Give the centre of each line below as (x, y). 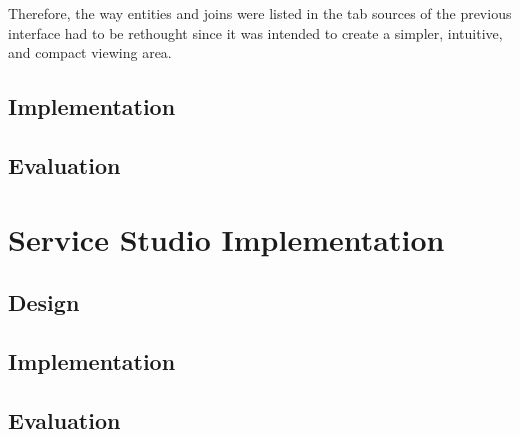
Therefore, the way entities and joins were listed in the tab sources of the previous (260, 13)
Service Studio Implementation (226, 238)
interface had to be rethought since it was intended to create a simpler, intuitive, (255, 32)
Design (44, 302)
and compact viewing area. (90, 52)
